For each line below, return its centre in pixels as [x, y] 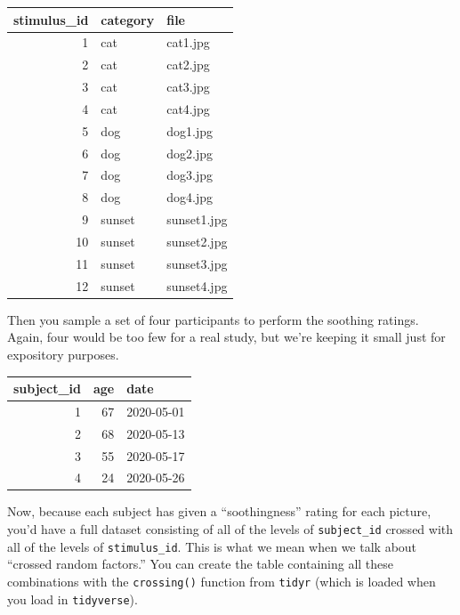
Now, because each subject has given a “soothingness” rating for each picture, [219, 511]
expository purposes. [63, 354]
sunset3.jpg [197, 263]
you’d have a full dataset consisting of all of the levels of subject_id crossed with [230, 529]
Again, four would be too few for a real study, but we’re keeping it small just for [226, 337]
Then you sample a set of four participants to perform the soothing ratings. [213, 319]
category [128, 19]
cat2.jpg [188, 65]
